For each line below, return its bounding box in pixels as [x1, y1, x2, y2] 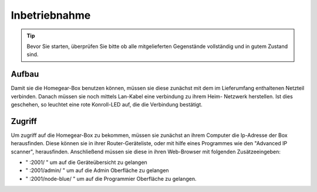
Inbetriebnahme [11, 9, 91, 22]
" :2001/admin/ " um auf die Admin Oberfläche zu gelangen [25, 167, 170, 174]
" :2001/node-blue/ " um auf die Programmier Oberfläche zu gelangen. [25, 175, 197, 182]
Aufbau [11, 69, 39, 79]
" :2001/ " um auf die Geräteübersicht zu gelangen [25, 159, 148, 166]
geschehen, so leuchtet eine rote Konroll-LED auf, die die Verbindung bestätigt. [11, 101, 203, 108]
